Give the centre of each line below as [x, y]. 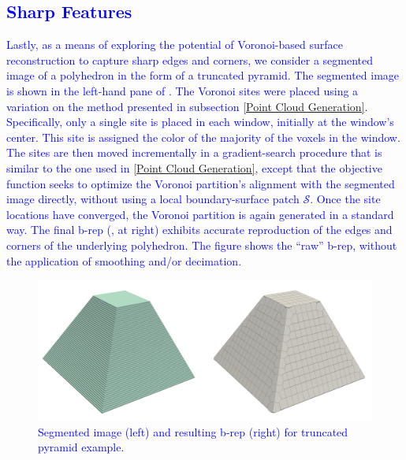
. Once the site [345, 199]
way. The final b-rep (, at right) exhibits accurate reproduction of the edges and [199, 230]
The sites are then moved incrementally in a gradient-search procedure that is [194, 152]
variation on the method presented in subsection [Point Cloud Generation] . [187, 106]
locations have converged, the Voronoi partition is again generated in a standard [200, 214]
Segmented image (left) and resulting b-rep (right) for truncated [193, 431]
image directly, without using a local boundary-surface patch [153, 199]
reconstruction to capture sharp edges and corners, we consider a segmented [190, 59]
